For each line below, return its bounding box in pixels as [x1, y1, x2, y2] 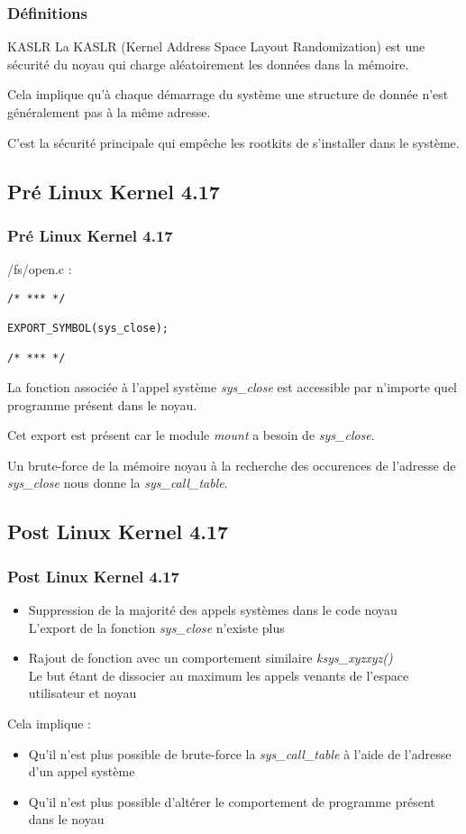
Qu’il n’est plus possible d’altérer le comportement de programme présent [28, 792, 435, 811]
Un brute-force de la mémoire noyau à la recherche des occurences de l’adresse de [7, 455, 456, 474]
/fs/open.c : [7, 260, 72, 279]
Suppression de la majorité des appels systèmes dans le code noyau [28, 600, 397, 619]
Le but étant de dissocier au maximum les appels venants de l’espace [28, 665, 409, 684]
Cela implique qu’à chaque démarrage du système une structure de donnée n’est [7, 85, 449, 104]
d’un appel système [28, 762, 135, 781]
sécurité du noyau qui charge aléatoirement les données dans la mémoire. [7, 54, 409, 73]
